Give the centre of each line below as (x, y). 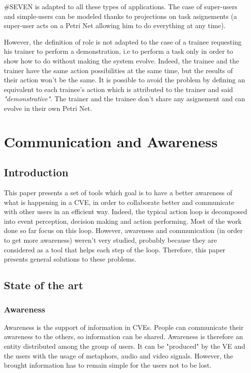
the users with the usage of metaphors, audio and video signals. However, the (119, 355)
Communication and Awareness (111, 141)
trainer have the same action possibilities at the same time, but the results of (118, 70)
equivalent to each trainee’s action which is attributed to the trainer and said (118, 89)
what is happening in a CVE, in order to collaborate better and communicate (119, 202)
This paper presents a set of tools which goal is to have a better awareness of (118, 193)
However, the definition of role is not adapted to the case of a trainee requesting (123, 41)
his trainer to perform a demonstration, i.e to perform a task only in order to (118, 51)
